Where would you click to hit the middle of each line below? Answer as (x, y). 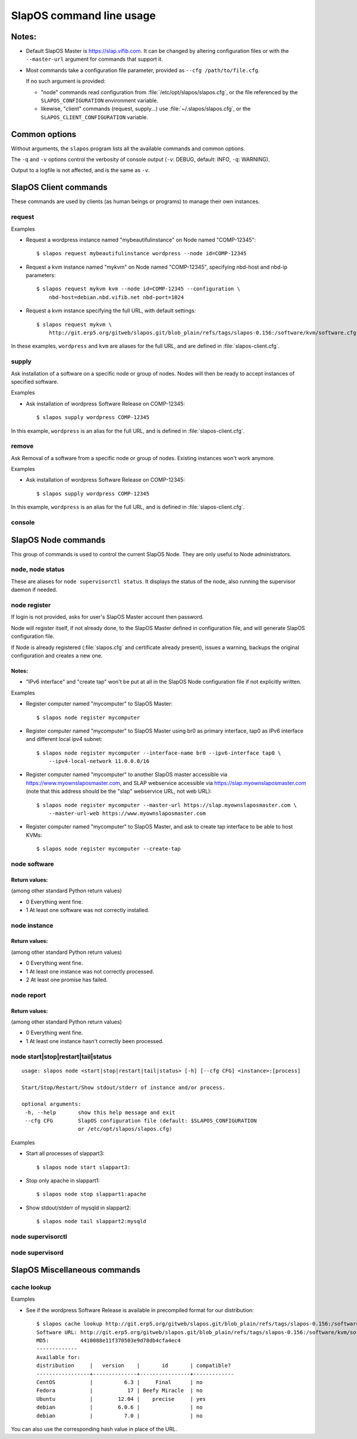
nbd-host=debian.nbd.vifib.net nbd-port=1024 (116, 297)
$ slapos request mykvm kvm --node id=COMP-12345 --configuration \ (138, 289)
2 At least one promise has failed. (67, 980)
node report (29, 995)
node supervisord (37, 1252)
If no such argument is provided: (66, 81)
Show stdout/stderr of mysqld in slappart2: (79, 1208)
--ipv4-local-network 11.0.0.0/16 (99, 761)
